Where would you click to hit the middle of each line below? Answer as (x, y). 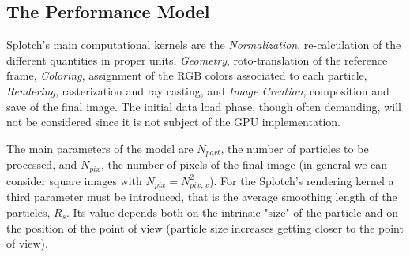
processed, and (42, 164)
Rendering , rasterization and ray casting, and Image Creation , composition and (198, 90)
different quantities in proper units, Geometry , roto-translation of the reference (197, 60)
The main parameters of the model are (100, 148)
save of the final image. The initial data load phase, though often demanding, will (204, 106)
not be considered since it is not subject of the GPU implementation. (173, 122)
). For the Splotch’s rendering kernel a (302, 180)
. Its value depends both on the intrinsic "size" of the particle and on (233, 212)
